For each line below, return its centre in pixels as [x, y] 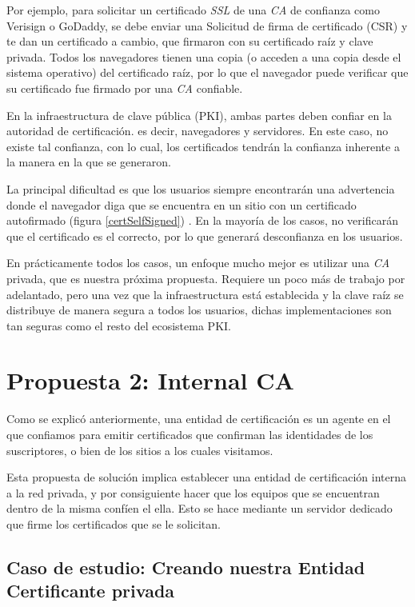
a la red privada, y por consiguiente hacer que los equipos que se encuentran [193, 492]
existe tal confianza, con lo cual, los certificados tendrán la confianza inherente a [203, 146]
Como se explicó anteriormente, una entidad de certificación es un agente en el [199, 419]
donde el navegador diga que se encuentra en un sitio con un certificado [182, 204]
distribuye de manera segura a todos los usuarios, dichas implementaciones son [199, 310]
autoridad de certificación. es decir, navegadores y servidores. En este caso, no [198, 131]
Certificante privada [91, 591]
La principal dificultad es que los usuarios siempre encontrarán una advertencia [201, 188]
